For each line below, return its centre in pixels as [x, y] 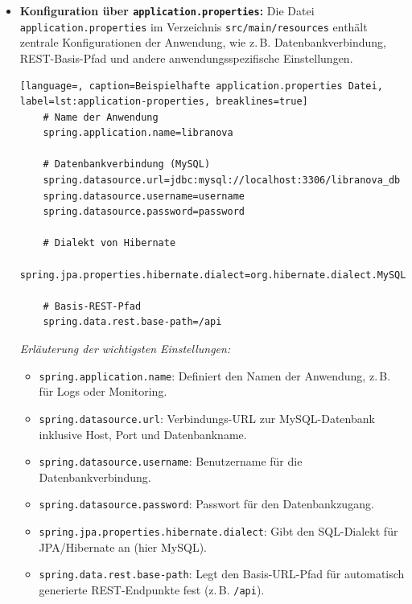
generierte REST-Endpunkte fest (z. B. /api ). [152, 589]
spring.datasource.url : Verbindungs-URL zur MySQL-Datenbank [207, 418]
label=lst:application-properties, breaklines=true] [164, 102]
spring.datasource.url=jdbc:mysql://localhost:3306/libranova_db [222, 181]
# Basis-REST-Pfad [92, 306]
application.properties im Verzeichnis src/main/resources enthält [194, 26]
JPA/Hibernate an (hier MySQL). [123, 546]
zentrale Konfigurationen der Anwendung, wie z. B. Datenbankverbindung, [203, 42]
